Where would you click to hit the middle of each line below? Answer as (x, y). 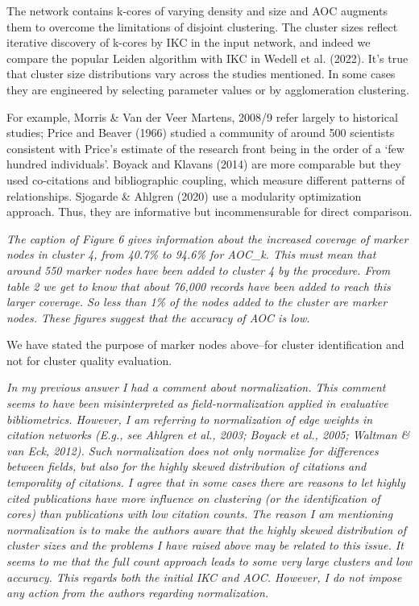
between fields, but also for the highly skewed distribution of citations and (187, 466)
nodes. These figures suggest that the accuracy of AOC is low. (158, 317)
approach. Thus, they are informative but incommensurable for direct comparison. (209, 212)
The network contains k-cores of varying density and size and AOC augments (197, 10)
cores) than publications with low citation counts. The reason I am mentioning (200, 514)
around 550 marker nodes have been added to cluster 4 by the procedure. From (199, 270)
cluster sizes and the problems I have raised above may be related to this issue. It (205, 545)
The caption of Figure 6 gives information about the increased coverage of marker (207, 238)
